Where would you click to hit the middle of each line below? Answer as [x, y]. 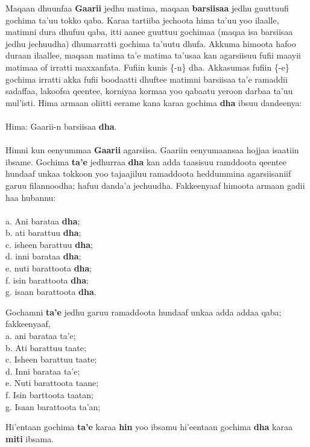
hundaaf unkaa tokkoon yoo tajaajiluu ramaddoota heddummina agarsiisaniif [148, 173]
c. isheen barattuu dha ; [49, 244]
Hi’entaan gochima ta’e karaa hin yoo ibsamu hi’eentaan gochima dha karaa [149, 427]
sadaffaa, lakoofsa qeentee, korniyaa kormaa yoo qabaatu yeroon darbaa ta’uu [149, 91]
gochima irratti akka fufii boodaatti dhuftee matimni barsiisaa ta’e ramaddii [147, 79]
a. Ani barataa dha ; [43, 220]
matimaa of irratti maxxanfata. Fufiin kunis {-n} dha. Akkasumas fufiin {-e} [147, 67]
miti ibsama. [30, 438]
